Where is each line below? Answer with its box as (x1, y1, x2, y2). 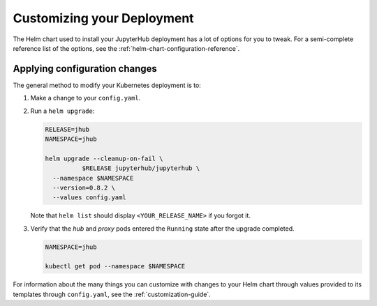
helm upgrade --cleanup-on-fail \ (45, 154, 163, 162)
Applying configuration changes (13, 63, 157, 75)
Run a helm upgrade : (30, 107, 95, 115)
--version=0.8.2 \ (52, 183, 115, 192)
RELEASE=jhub (45, 125, 90, 133)
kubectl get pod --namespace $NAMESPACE (45, 262, 185, 270)
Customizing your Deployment (13, 10, 195, 26)
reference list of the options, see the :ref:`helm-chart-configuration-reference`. (13, 44, 240, 52)
